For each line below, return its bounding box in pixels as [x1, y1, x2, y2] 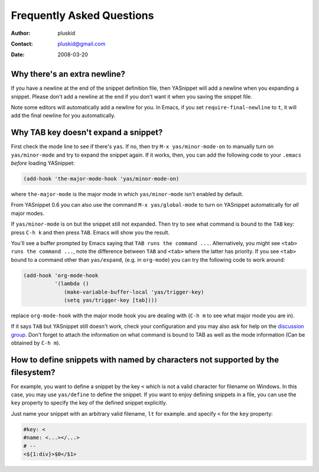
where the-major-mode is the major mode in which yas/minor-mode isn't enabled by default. [11, 191, 243, 198]
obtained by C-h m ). [11, 340, 61, 347]
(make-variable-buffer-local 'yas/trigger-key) [64, 288, 204, 295]
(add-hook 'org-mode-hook [23, 272, 99, 279]
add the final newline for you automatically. [11, 112, 116, 119]
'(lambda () [54, 281, 89, 287]
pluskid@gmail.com [57, 40, 106, 47]
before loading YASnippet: [11, 159, 75, 167]
